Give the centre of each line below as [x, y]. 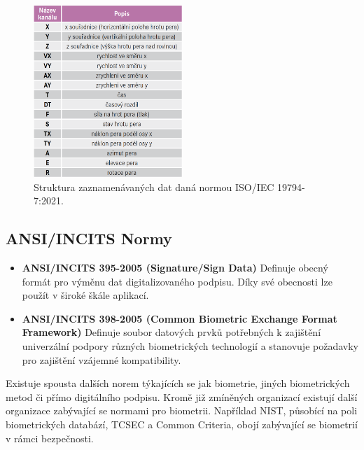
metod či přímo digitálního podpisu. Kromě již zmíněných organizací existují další [182, 396]
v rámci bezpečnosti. [50, 438]
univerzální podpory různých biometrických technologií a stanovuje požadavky [190, 345]
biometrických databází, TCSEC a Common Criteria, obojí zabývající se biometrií [182, 424]
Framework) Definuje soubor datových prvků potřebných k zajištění [171, 332]
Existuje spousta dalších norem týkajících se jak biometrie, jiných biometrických [178, 383]
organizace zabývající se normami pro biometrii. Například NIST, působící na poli [182, 410]
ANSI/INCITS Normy [89, 238]
